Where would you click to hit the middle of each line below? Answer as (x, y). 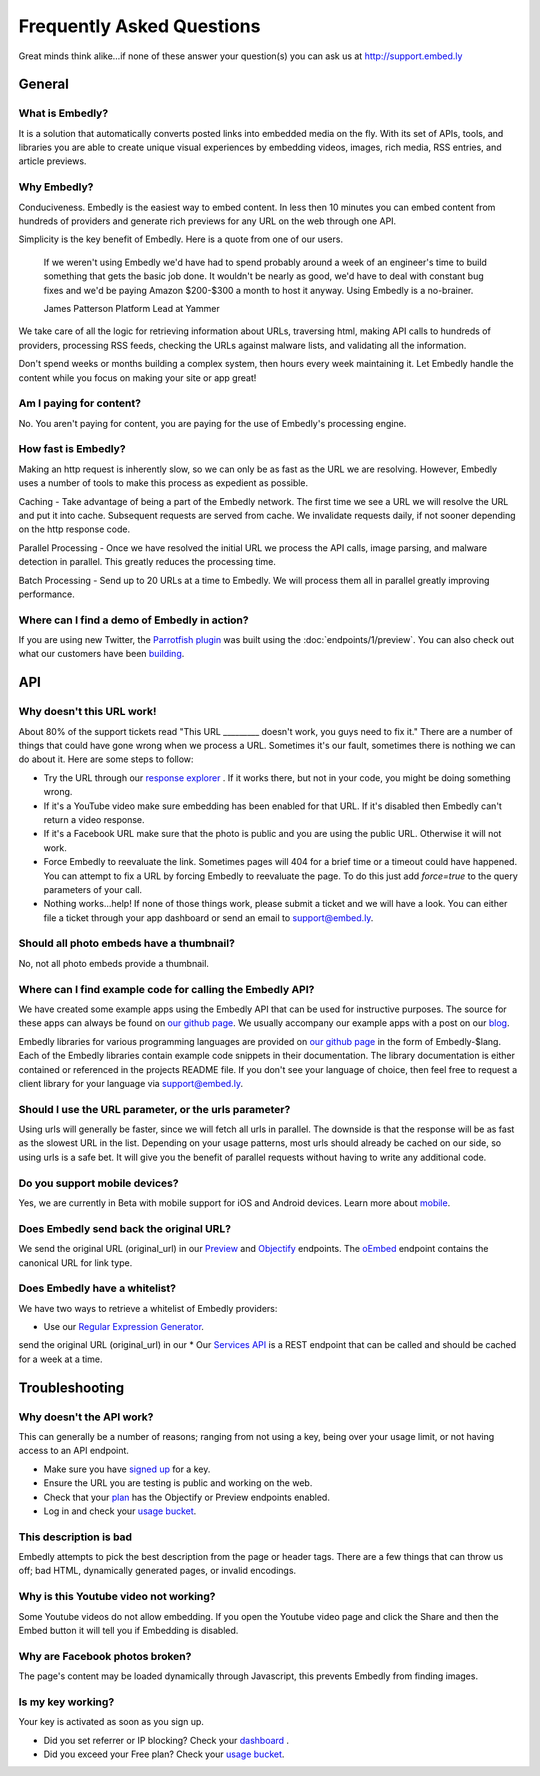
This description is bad (75, 1537)
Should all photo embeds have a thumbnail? (126, 943)
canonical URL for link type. (75, 1262)
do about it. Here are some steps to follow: (106, 759)
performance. (46, 594)
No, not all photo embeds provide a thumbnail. (114, 963)
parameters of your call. (93, 889)
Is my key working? (66, 1702)
